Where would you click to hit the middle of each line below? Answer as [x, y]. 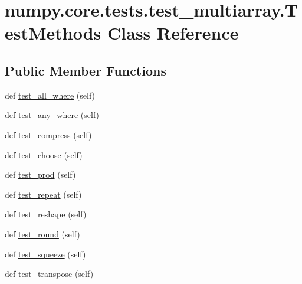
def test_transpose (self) [49, 274]
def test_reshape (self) [46, 214]
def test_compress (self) [48, 134]
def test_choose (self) [44, 154]
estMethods [53, 33]
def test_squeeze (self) [45, 254]
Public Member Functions [86, 70]
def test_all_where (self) [50, 95]
